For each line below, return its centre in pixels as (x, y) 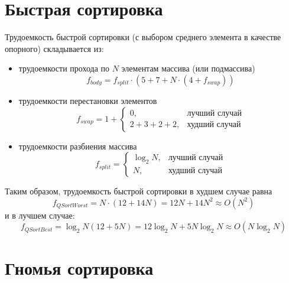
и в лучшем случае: (40, 215)
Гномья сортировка (79, 268)
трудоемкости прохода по (64, 68)
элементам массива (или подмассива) (188, 68)
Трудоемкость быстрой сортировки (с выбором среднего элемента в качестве (143, 37)
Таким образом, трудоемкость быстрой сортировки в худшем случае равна (139, 191)
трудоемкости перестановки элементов (88, 100)
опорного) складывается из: (54, 48)
